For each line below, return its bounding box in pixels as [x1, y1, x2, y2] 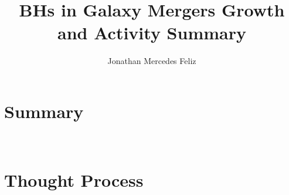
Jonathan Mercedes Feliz [107, 55, 196, 67]
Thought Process [4, 167, 144, 191]
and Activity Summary [57, 21, 246, 45]
